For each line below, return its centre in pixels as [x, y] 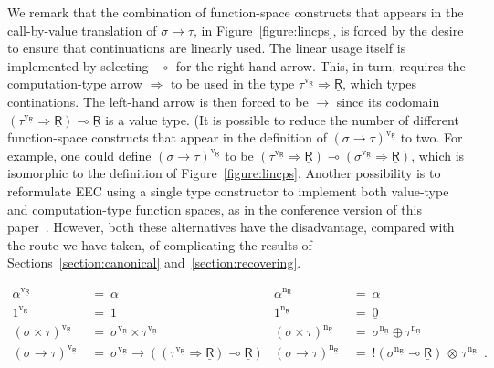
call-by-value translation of [82, 30]
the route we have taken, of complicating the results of [160, 244]
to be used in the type [232, 84]
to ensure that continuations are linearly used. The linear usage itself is [207, 48]
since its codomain [388, 101]
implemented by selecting [78, 65]
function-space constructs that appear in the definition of [167, 137]
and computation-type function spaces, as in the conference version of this [215, 209]
